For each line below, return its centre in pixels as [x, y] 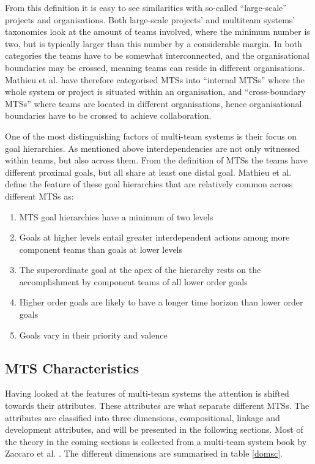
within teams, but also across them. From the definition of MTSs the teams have [156, 160]
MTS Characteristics [72, 368]
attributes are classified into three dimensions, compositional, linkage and [143, 417]
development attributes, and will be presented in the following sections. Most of [154, 429]
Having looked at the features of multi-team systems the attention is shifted [147, 393]
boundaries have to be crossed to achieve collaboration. [108, 115]
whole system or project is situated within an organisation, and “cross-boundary [155, 92]
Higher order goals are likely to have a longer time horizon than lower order [161, 302]
